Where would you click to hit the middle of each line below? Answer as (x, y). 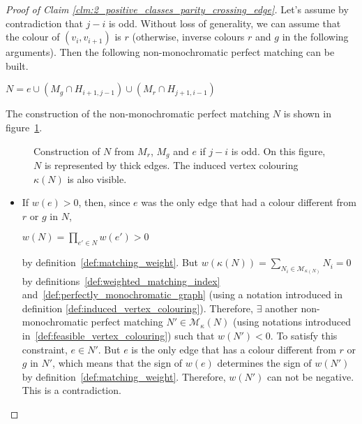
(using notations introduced (292, 322)
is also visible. (97, 178)
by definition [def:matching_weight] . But (110, 262)
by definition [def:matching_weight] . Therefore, (124, 376)
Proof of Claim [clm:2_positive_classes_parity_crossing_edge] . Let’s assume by (177, 9)
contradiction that (44, 23)
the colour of (33, 37)
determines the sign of (264, 363)
